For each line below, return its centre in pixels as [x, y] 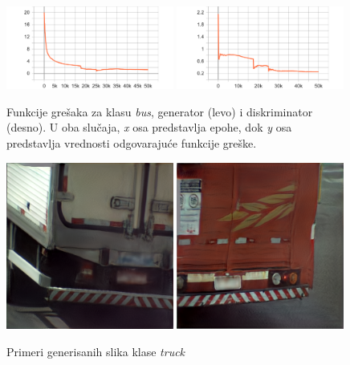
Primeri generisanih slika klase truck [96, 351]
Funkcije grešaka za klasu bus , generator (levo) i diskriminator [160, 111]
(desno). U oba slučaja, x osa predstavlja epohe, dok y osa [149, 127]
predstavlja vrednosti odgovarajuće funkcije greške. [132, 143]
